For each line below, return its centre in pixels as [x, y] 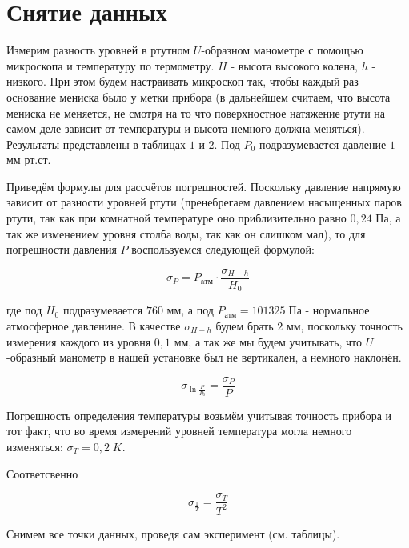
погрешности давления [62, 249]
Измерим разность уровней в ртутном [98, 50]
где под [24, 310]
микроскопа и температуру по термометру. [110, 65]
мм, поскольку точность [344, 325]
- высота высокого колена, [295, 65]
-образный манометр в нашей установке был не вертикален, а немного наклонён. [204, 357]
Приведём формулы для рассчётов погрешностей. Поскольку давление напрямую [204, 186]
